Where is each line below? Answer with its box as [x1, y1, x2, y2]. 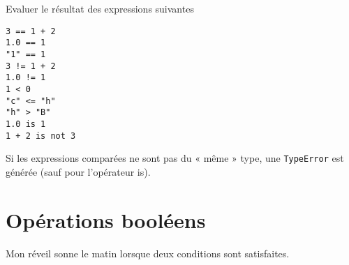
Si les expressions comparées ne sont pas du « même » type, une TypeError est [6, 151, 344, 165]
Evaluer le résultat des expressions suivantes [6, 1, 194, 15]
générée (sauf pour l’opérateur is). [6, 164, 151, 179]
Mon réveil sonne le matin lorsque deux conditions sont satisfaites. [6, 245, 290, 260]
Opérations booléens [6, 205, 206, 234]
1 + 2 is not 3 [6, 130, 76, 141]
